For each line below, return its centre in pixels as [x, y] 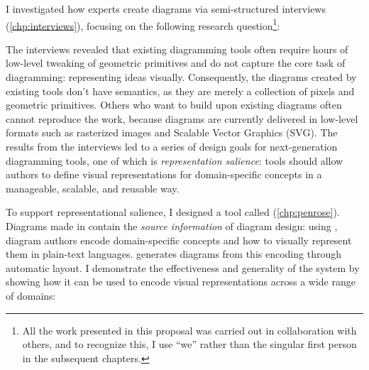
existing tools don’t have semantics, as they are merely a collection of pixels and [180, 91]
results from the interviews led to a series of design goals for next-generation [172, 146]
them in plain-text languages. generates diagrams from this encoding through [174, 254]
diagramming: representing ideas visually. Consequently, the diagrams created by [181, 77]
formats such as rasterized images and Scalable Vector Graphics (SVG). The [172, 132]
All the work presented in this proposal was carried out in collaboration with [189, 330]
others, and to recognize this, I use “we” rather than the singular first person [189, 344]
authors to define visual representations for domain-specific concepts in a [164, 174]
